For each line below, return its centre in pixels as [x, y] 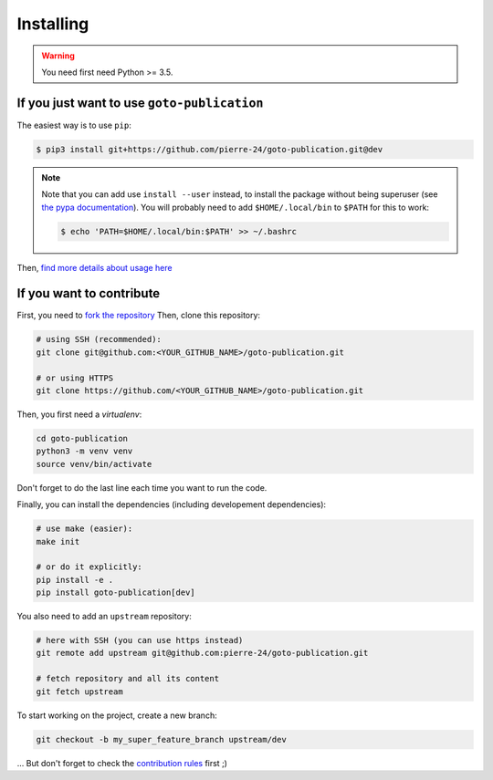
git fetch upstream [79, 692]
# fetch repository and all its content [127, 679]
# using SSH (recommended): [99, 339]
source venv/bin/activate [94, 464]
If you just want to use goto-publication [140, 103]
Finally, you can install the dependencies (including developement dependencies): [172, 504]
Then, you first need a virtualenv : [79, 414]
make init [58, 541]
